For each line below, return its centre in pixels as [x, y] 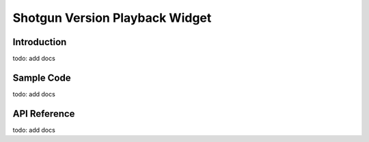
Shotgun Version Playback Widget [112, 18]
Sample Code [42, 77]
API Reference [44, 114]
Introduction [40, 42]
